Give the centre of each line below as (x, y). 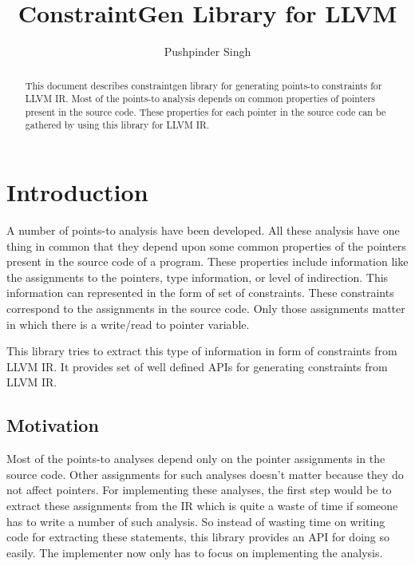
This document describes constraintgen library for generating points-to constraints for (204, 85)
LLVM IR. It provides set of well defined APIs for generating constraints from (197, 366)
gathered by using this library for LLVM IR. (117, 125)
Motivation (53, 425)
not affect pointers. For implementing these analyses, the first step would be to (199, 490)
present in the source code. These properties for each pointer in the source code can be (206, 111)
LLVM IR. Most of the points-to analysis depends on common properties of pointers (200, 99)
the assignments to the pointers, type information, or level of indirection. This (198, 277)
